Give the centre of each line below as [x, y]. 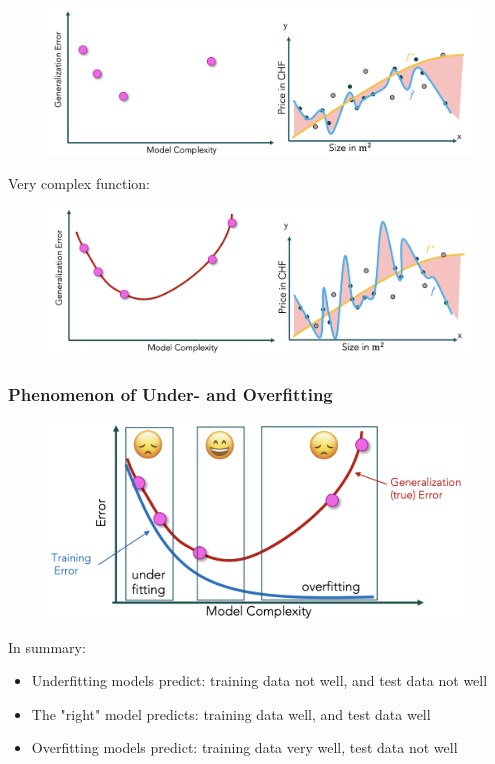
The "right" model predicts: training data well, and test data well [231, 713]
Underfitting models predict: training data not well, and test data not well [259, 680]
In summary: [47, 646]
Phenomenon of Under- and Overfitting [170, 393]
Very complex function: [79, 183]
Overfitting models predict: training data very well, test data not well [244, 747]
